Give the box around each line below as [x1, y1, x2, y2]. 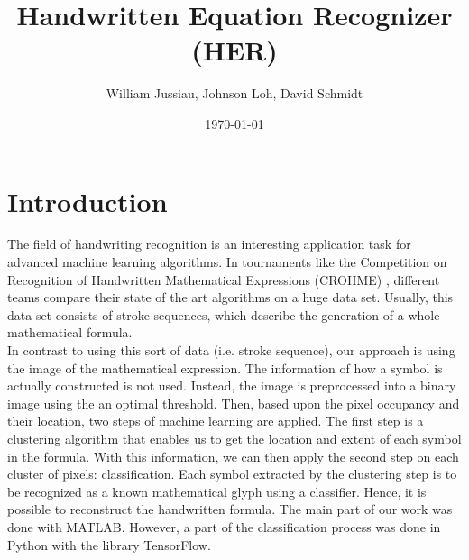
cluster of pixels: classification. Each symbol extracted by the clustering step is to [7, 464, 457, 483]
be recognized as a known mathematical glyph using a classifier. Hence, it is [7, 482, 427, 500]
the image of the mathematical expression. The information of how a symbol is [7, 358, 443, 377]
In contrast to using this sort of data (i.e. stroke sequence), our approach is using [7, 341, 455, 359]
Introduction [7, 182, 168, 219]
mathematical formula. [7, 323, 133, 342]
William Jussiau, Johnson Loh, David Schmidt [106, 84, 363, 103]
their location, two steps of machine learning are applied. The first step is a [7, 411, 424, 430]
